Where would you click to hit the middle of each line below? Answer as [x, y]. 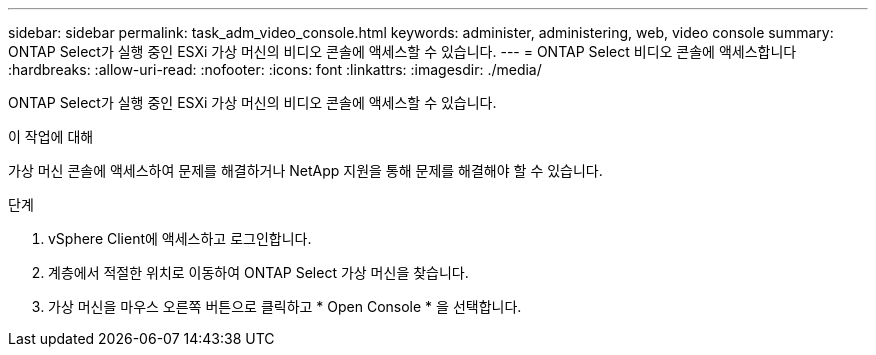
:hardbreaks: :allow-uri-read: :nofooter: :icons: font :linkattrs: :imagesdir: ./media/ [275, 69]
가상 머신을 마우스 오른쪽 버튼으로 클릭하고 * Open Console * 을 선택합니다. [285, 306]
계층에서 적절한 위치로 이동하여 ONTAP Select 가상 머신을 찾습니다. [258, 272]
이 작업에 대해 [51, 136]
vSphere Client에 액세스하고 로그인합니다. [180, 238]
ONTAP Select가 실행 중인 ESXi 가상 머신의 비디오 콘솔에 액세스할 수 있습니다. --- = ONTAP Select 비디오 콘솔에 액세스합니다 [402, 51]
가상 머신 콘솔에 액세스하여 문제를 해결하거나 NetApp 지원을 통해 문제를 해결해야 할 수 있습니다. [305, 170]
